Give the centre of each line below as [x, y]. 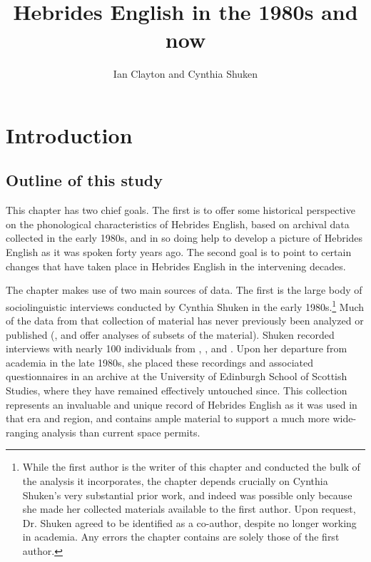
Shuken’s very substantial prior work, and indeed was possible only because [187, 495]
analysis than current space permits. [121, 432]
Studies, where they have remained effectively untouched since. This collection [177, 390]
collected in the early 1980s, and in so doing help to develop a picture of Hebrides [184, 238]
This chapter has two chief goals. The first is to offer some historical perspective [181, 210]
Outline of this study [84, 180]
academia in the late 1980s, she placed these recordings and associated [159, 362]
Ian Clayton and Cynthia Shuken [185, 74]
